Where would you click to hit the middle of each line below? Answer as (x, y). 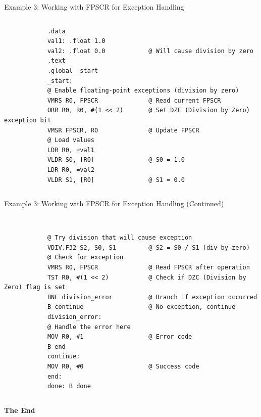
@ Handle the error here (89, 327)
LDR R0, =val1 (71, 150)
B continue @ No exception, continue (141, 307)
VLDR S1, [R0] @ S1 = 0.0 (116, 180)
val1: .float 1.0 (76, 41)
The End (20, 410)
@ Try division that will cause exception (120, 238)
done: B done (69, 386)
